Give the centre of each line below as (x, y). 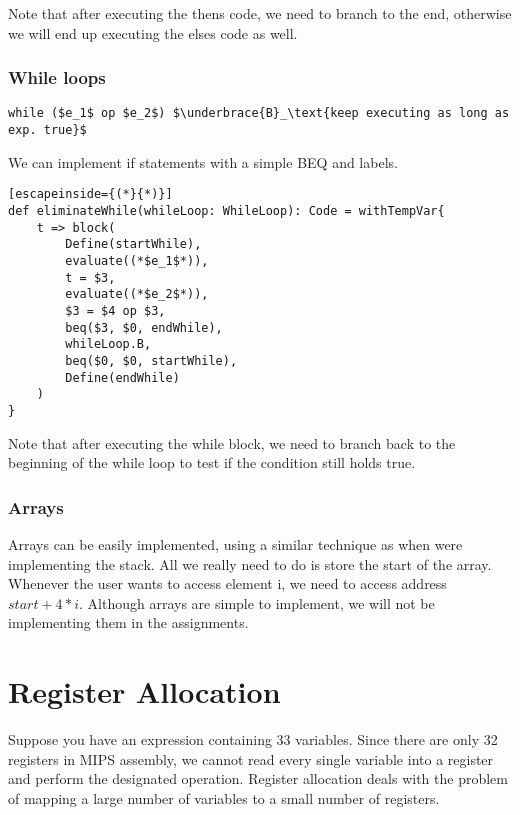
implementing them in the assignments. (128, 622)
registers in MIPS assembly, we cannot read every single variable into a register (251, 758)
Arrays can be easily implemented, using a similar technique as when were (235, 543)
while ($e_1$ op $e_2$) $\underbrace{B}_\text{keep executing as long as (259, 113)
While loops (57, 77)
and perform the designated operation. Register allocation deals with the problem (258, 778)
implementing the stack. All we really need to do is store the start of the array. (250, 563)
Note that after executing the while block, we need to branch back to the (232, 442)
